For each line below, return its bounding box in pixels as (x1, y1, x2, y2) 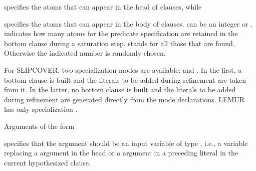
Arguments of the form (4, 120, 75, 131)
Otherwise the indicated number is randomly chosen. (4, 48, 166, 58)
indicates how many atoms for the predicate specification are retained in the (4, 28, 238, 39)
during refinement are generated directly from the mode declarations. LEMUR (4, 94, 245, 104)
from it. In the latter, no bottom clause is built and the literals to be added (4, 84, 236, 95)
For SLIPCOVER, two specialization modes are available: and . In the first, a (4, 64, 242, 75)
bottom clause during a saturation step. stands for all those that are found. (4, 38, 235, 48)
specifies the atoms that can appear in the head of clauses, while (4, 2, 202, 12)
